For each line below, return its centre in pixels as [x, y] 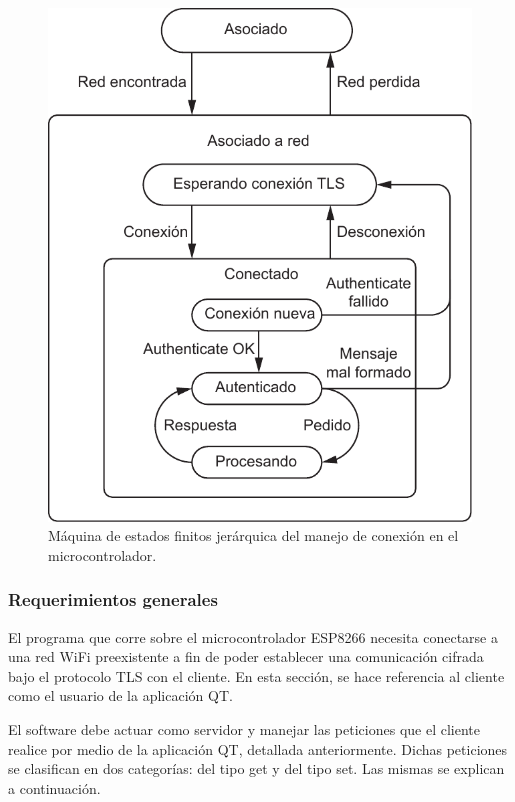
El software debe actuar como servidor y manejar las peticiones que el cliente [244, 728]
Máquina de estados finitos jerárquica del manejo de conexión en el [253, 535]
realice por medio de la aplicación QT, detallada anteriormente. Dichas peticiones [258, 748]
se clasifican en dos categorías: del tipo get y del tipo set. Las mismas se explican [256, 768]
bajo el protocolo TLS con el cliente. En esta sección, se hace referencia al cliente [256, 675]
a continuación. [54, 787]
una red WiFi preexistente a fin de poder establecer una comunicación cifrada [246, 656]
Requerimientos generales [113, 599]
